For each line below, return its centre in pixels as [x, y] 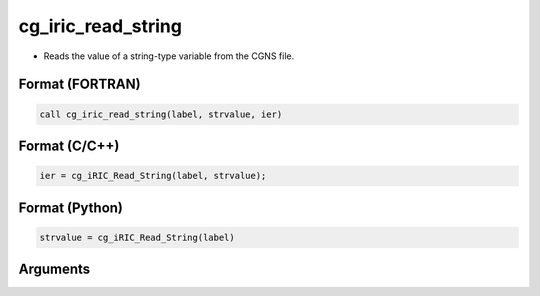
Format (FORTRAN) [79, 84]
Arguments [54, 269]
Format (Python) [71, 207]
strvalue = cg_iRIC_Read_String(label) [137, 237]
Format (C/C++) [69, 145]
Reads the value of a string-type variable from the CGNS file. [169, 56]
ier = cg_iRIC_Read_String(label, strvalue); [153, 176]
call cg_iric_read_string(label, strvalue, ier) [161, 114]
